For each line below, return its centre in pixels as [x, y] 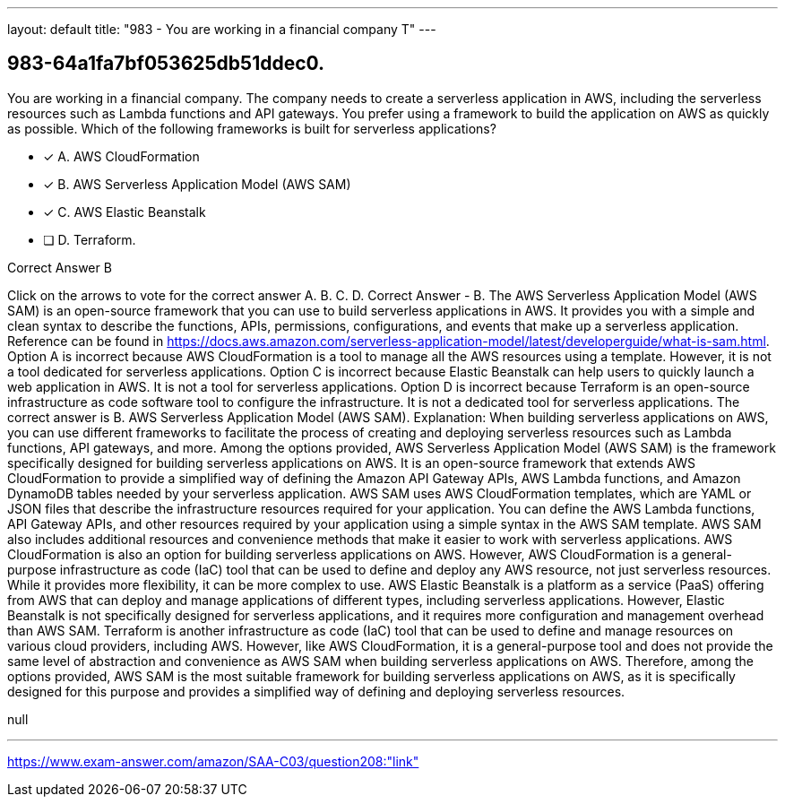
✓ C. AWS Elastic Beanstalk [125, 212]
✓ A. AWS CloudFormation [121, 156]
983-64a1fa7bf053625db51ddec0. [166, 64]
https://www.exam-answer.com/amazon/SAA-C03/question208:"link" [213, 761]
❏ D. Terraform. [90, 239]
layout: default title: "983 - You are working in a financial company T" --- [222, 29]
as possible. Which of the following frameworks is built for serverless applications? [252, 128]
